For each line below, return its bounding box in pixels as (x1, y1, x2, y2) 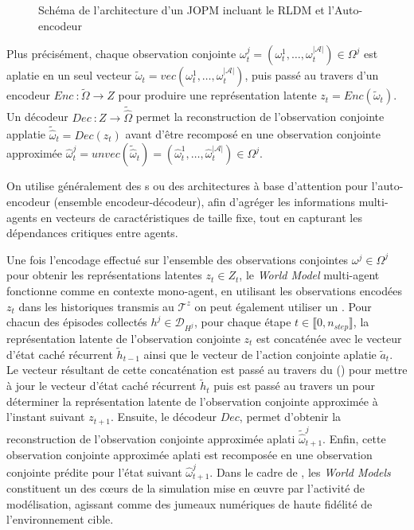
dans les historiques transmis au (18, 298, 174, 314)
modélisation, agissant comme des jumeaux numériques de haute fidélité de (6, 495, 373, 512)
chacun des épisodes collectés (6, 314, 147, 330)
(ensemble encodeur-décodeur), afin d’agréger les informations (53, 193, 355, 210)
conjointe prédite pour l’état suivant (6, 463, 182, 480)
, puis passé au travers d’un (244, 67, 379, 84)
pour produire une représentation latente (118, 87, 317, 103)
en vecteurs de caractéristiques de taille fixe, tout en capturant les (41, 208, 362, 225)
